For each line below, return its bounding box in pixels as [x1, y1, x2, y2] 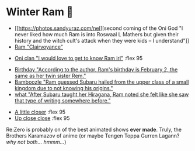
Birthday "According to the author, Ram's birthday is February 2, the [14, 66, 178, 73]
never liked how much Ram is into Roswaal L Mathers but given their [14, 30, 179, 37]
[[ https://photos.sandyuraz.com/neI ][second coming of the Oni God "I [14, 25, 183, 32]
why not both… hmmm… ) [6, 138, 67, 145]
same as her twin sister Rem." [14, 72, 86, 79]
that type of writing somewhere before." [14, 97, 111, 104]
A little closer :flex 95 [14, 108, 66, 115]
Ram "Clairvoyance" [14, 43, 63, 50]
